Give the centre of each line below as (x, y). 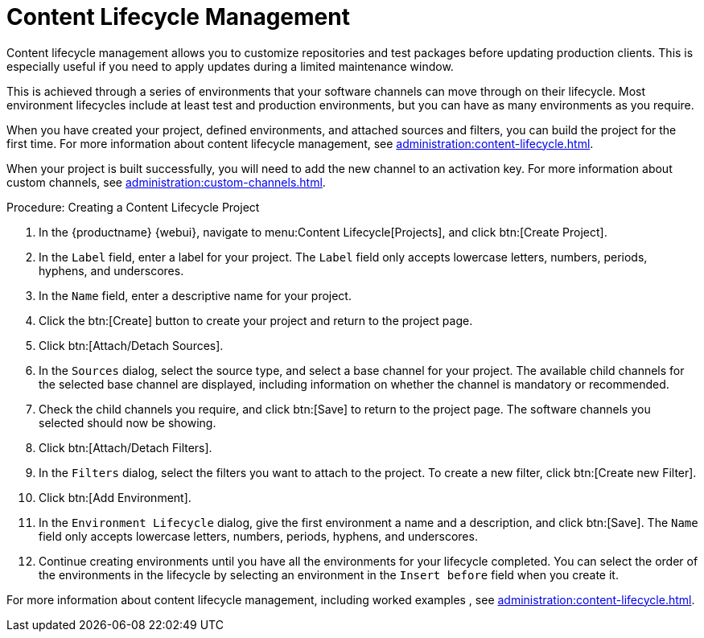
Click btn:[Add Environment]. (115, 497)
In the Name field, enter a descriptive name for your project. (195, 295)
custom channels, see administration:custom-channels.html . (166, 182)
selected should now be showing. (128, 422)
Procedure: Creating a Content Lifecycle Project (133, 207)
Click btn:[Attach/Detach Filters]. (126, 447)
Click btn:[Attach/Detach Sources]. (131, 345)
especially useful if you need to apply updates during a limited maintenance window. (230, 66)
